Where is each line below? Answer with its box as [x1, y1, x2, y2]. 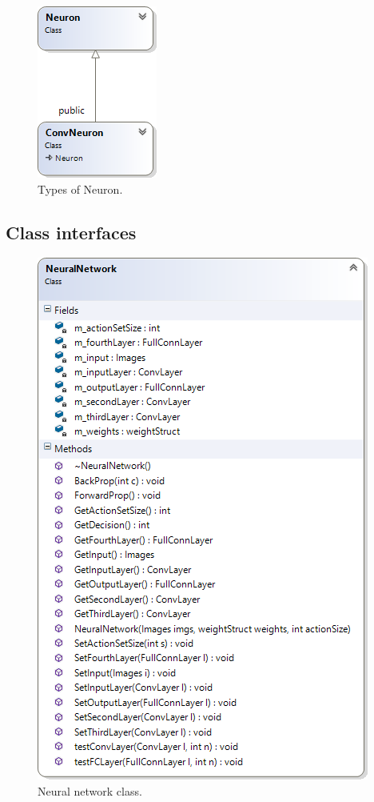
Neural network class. [38, 782, 142, 799]
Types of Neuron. [38, 180, 123, 197]
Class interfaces [6, 219, 137, 244]
